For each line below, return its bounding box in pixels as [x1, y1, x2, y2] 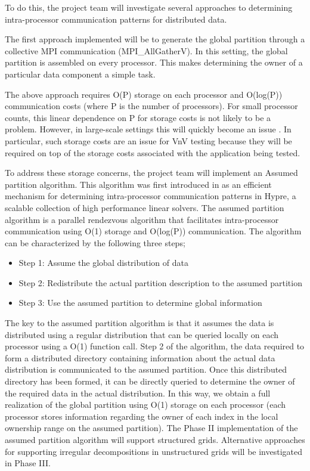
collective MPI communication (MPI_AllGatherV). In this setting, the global [5, 44, 288, 57]
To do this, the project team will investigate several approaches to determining [5, 1, 293, 13]
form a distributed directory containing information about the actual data [5, 351, 275, 364]
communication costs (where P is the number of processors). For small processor [5, 100, 298, 112]
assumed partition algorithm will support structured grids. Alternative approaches [5, 433, 305, 445]
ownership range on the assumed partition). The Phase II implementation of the [5, 422, 298, 434]
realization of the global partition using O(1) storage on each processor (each [5, 398, 286, 411]
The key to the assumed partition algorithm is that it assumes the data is [5, 317, 274, 329]
